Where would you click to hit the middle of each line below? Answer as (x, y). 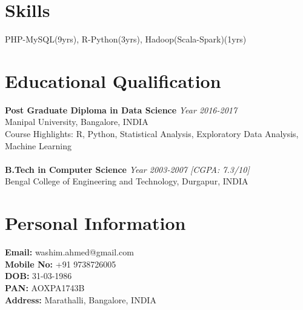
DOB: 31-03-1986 (38, 276)
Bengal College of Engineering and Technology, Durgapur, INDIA (127, 181)
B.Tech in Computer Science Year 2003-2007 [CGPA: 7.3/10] (127, 169)
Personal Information (95, 223)
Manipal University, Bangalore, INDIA (77, 122)
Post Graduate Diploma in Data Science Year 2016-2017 (121, 110)
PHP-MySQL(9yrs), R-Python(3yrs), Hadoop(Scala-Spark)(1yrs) (126, 39)
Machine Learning (38, 145)
